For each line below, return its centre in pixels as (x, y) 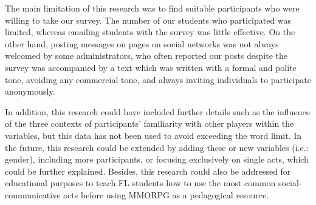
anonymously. (30, 91)
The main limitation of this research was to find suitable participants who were (152, 8)
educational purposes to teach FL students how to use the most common (140, 183)
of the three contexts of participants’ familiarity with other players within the (149, 123)
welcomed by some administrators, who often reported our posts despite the (146, 55)
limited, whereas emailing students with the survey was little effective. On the (150, 32)
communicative (33, 194)
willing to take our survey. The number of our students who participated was (148, 20)
